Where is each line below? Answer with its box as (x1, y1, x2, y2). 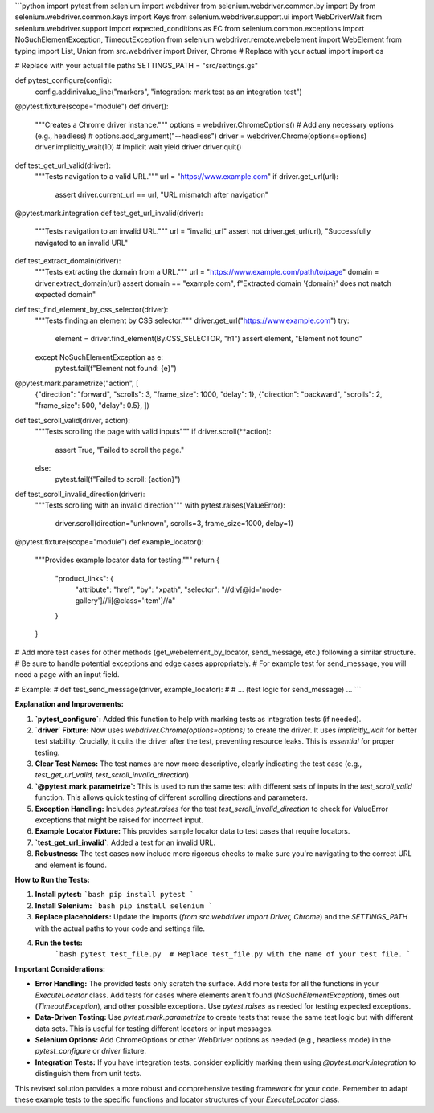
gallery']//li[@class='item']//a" (75, 596, 176, 605)
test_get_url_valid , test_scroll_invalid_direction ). (35, 770, 192, 780)
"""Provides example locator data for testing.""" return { (35, 555, 220, 565)
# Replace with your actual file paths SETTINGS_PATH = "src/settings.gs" (14, 60, 259, 70)
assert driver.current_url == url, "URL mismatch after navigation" (55, 190, 269, 200)
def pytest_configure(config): (14, 75, 113, 85)
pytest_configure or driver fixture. (35, 1046, 146, 1056)
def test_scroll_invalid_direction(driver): (14, 489, 145, 499)
